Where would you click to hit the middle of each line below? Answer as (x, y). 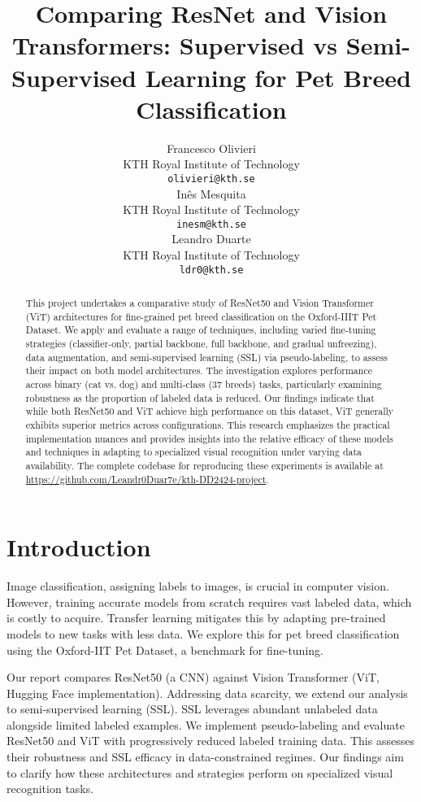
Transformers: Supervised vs (175, 45)
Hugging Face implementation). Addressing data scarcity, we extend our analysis (207, 693)
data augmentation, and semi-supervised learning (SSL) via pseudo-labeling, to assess (206, 357)
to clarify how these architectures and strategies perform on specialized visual (200, 772)
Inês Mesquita (211, 193)
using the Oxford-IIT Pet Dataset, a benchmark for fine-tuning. (165, 649)
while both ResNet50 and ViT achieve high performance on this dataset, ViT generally (210, 411)
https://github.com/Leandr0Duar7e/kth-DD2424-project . (147, 479)
